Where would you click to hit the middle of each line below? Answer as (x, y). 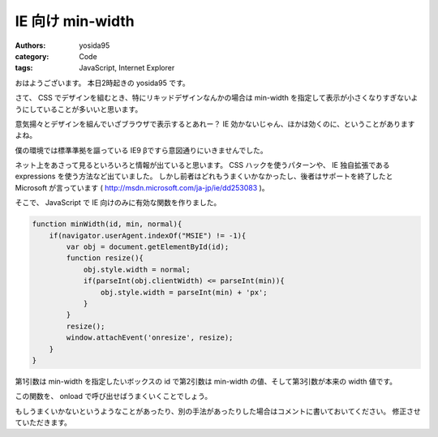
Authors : (30, 45)
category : (32, 56)
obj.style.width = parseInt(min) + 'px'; (184, 292)
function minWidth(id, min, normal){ (107, 224)
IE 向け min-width (75, 21)
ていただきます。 (43, 422)
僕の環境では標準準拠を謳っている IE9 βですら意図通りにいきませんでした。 (141, 150)
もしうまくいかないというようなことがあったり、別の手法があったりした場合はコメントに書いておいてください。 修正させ (218, 411)
